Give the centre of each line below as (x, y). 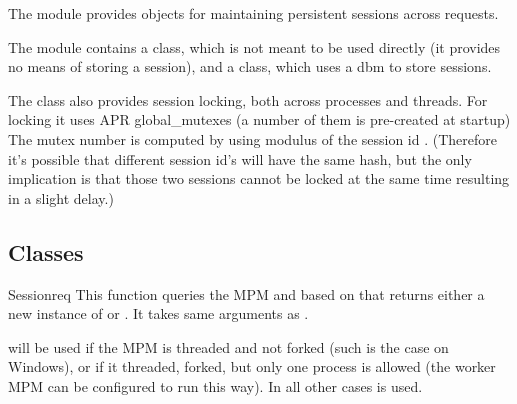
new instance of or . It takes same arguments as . (158, 313)
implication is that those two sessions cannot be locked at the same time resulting (259, 178)
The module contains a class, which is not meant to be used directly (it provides (254, 46)
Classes (46, 251)
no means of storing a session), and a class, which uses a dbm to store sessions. (250, 66)
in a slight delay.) (61, 197)
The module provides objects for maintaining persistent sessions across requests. (253, 13)
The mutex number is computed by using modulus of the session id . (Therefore (253, 138)
